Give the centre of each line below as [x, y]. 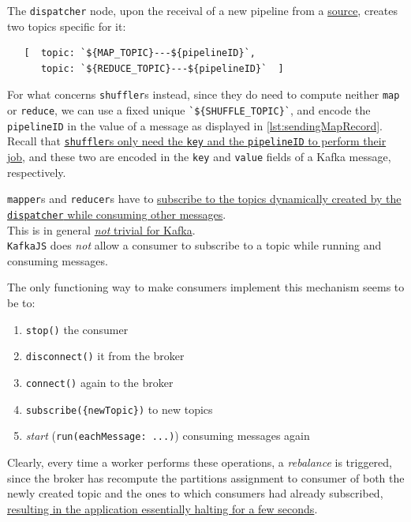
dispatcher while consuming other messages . [117, 214]
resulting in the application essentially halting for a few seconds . [163, 508]
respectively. [37, 172]
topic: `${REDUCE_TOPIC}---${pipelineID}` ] [162, 68]
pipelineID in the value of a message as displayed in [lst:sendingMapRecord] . [195, 125]
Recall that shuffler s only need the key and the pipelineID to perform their [197, 141]
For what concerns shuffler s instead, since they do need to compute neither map [204, 94]
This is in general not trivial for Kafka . [101, 229]
